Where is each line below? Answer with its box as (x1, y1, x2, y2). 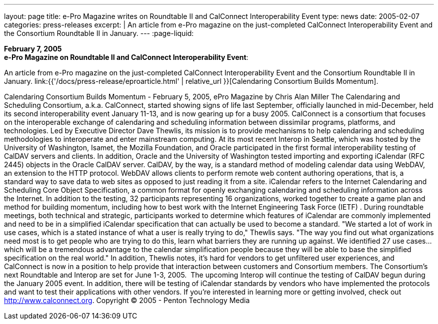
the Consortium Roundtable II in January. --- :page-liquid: (4, 29, 194, 37)
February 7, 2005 (4, 44, 62, 53)
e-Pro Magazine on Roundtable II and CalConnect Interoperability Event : (4, 53, 248, 61)
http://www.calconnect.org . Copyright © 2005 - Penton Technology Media (4, 296, 250, 305)
